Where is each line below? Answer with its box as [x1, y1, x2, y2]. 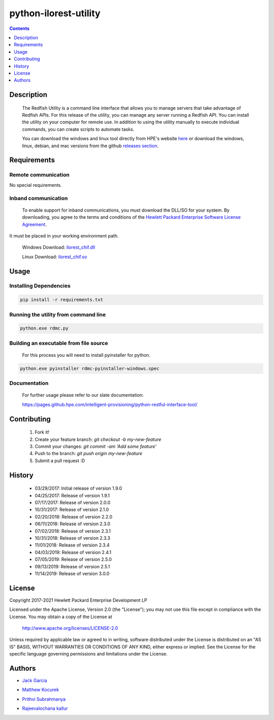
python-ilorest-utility [9, 8, 101, 19]
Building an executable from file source [9, 339, 109, 347]
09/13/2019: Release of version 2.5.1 [35, 563, 110, 569]
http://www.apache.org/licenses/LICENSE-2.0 [22, 625, 118, 631]
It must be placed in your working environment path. [9, 232, 119, 238]
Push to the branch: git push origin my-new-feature [35, 451, 143, 457]
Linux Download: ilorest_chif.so [22, 254, 87, 260]
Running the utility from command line [9, 311, 106, 318]
